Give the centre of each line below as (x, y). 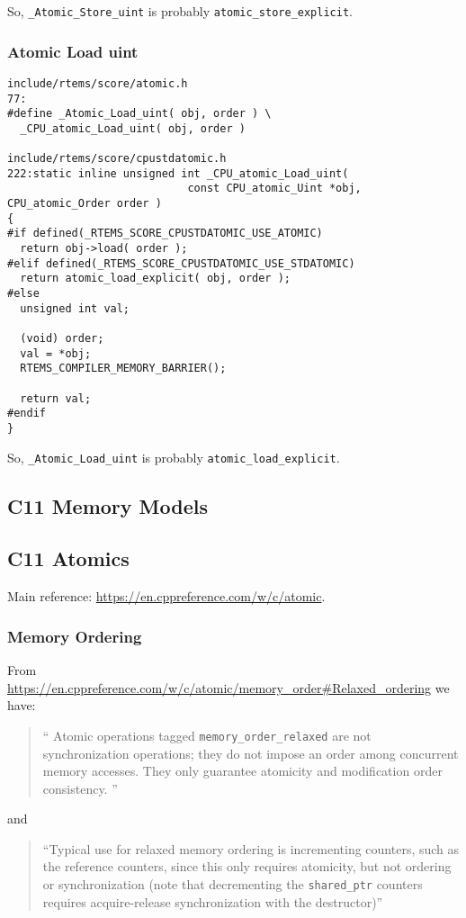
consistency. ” (80, 788)
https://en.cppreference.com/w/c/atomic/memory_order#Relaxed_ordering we (229, 687)
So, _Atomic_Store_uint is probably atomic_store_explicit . (180, 11)
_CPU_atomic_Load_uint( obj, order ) (133, 128)
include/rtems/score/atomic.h (98, 83)
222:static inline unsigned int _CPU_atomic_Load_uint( (178, 173)
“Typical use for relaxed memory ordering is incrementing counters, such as (251, 848)
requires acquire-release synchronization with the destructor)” (213, 901)
